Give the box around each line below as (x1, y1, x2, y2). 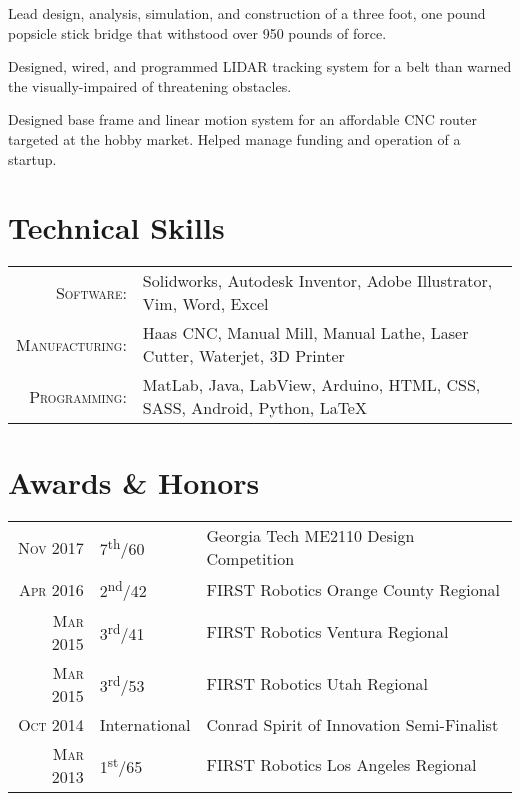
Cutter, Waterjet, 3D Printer (142, 344, 345, 368)
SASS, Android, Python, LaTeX (142, 396, 367, 420)
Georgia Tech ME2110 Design (206, 524, 415, 548)
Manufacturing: (16, 332, 127, 356)
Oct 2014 (18, 712, 84, 736)
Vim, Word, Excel (142, 292, 269, 316)
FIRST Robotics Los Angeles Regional (206, 753, 477, 777)
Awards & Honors (8, 462, 260, 503)
